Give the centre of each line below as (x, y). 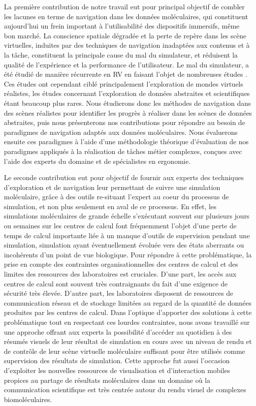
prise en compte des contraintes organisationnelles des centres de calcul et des (121, 264)
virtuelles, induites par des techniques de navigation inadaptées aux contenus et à (127, 45)
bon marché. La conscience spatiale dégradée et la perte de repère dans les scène (125, 35)
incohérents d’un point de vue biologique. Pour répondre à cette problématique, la (128, 254)
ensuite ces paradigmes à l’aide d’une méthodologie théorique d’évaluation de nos (126, 141)
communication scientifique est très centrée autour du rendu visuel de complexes (125, 390)
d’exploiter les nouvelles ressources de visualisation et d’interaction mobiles (117, 370)
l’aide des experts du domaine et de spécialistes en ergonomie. (97, 161)
